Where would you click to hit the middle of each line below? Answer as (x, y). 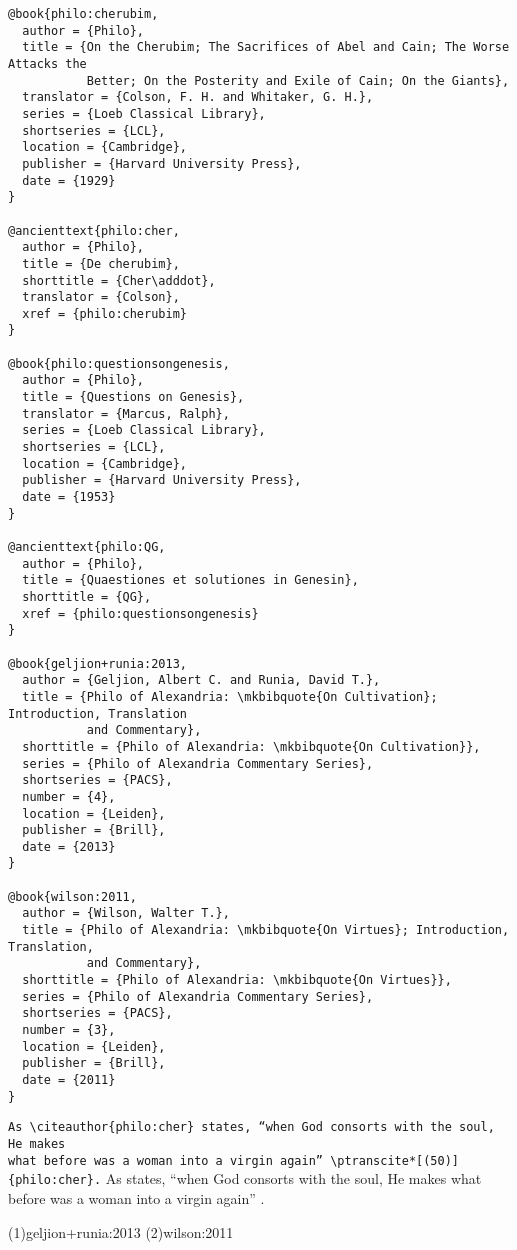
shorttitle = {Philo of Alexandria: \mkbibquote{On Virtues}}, (237, 980)
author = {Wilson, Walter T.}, (126, 913)
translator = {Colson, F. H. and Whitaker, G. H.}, (198, 97)
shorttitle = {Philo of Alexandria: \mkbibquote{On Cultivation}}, (251, 746)
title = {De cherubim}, (101, 263)
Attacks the (47, 63)
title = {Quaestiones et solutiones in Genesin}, (190, 580)
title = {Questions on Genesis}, (133, 397)
